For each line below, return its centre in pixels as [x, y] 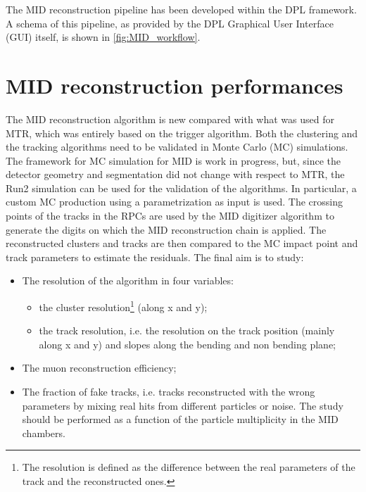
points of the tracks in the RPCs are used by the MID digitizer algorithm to [170, 216]
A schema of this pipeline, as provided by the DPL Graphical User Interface [170, 23]
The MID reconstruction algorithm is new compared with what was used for [170, 119]
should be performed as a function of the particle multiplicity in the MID [180, 419]
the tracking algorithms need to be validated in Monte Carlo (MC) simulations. [177, 147]
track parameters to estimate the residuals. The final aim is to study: [155, 257]
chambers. [44, 433]
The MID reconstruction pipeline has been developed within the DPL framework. [181, 9]
